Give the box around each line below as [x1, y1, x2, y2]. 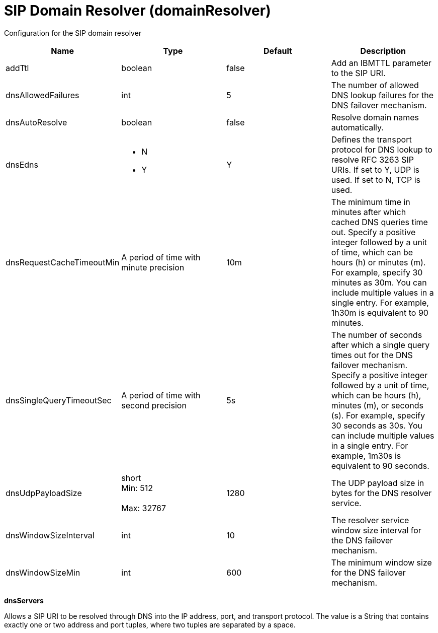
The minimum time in [331, 196, 410, 207]
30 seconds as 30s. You [331, 420, 422, 431]
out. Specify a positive [331, 227, 416, 237]
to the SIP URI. [331, 67, 386, 78]
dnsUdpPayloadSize [6, 487, 82, 498]
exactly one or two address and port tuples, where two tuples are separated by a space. [4, 620, 296, 629]
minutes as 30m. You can [331, 277, 427, 288]
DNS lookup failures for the [331, 90, 434, 100]
